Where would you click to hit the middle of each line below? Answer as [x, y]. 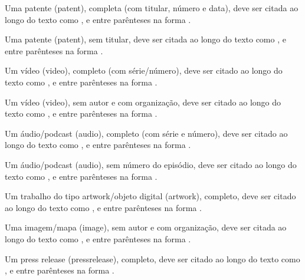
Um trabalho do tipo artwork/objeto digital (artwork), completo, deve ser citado [150, 196]
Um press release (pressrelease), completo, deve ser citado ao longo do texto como [152, 258]
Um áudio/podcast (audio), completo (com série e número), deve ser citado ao [146, 133]
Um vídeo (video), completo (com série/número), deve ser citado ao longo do [144, 70]
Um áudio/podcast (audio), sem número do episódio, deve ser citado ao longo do [151, 164]
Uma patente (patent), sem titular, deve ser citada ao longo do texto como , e [145, 39]
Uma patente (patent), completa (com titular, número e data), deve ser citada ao [152, 8]
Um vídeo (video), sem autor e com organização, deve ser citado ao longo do [143, 102]
